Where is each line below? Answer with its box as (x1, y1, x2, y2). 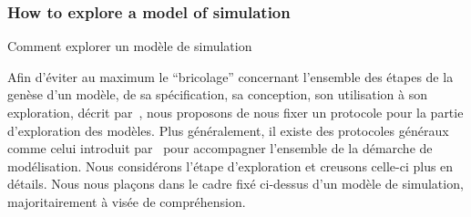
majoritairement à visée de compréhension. (7, 191, 246, 211)
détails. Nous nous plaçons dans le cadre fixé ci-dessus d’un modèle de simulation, (7, 174, 464, 193)
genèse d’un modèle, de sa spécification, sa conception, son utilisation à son (7, 85, 427, 104)
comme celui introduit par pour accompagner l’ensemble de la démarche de (7, 139, 433, 158)
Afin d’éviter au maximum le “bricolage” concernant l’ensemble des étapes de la (7, 67, 454, 86)
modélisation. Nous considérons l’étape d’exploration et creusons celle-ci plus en (7, 156, 454, 175)
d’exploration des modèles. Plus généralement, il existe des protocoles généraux (7, 120, 449, 139)
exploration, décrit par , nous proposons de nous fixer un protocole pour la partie (7, 103, 464, 121)
